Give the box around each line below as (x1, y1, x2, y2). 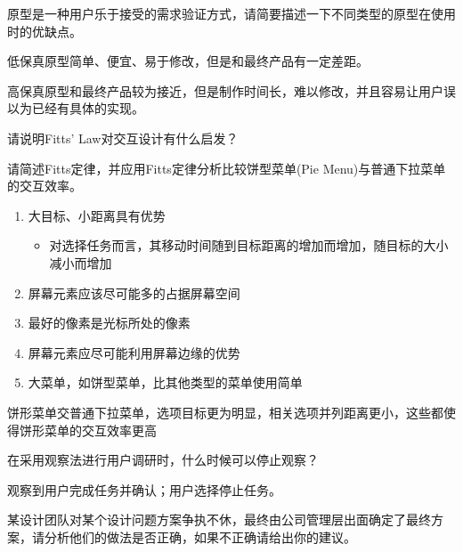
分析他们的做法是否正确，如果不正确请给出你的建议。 (44, 527, 356, 546)
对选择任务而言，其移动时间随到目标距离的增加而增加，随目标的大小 (49, 236, 449, 255)
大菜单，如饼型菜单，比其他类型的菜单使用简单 (28, 373, 303, 392)
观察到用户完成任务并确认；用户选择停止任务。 (7, 480, 281, 499)
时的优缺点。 (7, 21, 82, 40)
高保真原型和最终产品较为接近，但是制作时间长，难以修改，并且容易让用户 (7, 81, 443, 100)
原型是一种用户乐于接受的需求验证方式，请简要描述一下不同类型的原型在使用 (7, 4, 456, 22)
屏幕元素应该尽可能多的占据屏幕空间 (28, 283, 240, 302)
